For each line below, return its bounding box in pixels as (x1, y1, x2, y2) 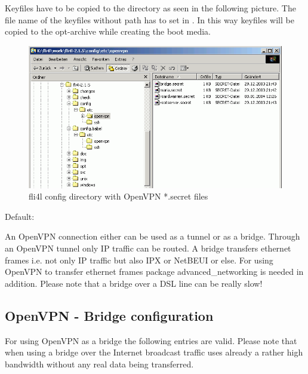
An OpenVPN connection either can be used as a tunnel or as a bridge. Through (5, 230, 300, 243)
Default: (5, 210, 35, 222)
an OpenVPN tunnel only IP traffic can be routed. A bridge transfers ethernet (5, 241, 291, 254)
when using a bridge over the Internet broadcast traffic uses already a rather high (5, 346, 303, 358)
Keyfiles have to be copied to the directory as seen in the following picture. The (5, 2, 296, 14)
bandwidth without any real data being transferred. (5, 357, 194, 370)
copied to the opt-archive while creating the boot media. (5, 25, 211, 38)
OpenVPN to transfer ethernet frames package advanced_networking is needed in (5, 265, 304, 278)
